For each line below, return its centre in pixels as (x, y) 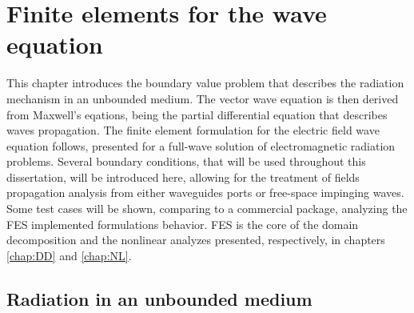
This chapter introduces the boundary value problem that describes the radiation (205, 83)
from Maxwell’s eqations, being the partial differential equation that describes (197, 114)
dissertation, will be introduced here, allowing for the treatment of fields (183, 177)
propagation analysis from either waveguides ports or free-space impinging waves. (205, 193)
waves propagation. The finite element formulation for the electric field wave (193, 130)
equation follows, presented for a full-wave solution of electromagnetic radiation (201, 145)
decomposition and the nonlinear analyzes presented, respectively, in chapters (196, 240)
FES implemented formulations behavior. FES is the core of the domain (183, 224)
